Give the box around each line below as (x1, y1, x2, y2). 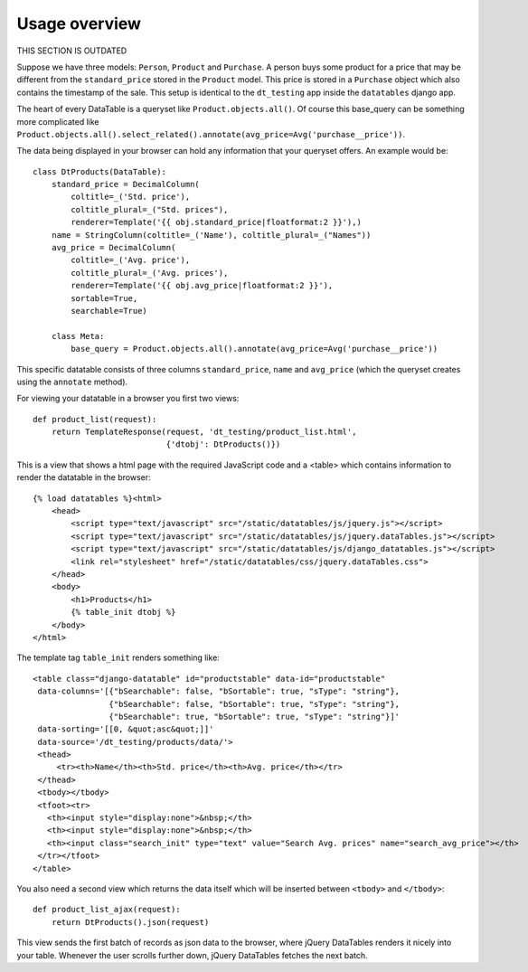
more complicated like (16, 116, 99, 127)
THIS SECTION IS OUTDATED (16, 45, 127, 56)
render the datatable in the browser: (16, 472, 151, 483)
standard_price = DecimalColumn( (51, 179, 201, 190)
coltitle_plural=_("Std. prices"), (71, 204, 229, 214)
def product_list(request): (33, 414, 157, 424)
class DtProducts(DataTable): (33, 166, 167, 176)
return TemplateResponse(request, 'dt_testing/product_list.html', (51, 427, 357, 438)
